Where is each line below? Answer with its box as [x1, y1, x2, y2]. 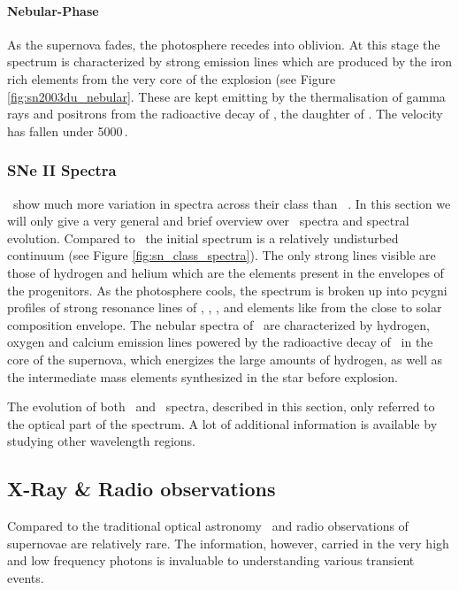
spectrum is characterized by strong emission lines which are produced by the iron [7, 52, 453, 71]
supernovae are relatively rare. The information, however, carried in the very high [7, 533, 449, 552]
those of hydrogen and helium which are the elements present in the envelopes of [7, 263, 444, 281]
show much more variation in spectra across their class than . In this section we [12, 194, 451, 212]
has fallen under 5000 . [7, 121, 128, 140]
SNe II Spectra [7, 159, 117, 181]
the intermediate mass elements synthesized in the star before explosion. [7, 367, 398, 386]
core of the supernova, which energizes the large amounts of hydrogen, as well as [7, 349, 443, 368]
